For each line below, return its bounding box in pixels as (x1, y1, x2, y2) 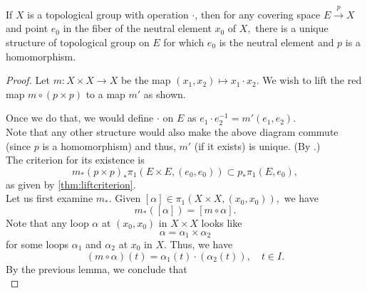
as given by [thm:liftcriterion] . (6, 176, 136, 191)
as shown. (143, 86, 186, 101)
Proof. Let (6, 73, 50, 87)
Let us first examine (6, 191, 93, 206)
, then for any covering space (195, 6, 321, 21)
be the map (120, 73, 171, 87)
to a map (86, 86, 125, 101)
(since (6, 138, 31, 153)
